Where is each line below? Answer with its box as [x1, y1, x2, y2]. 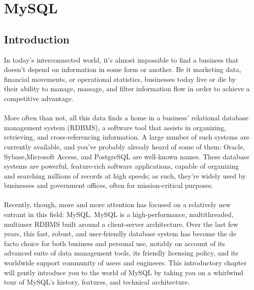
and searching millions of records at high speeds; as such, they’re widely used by [4, 170, 246, 181]
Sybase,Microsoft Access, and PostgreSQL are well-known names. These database [4, 151, 250, 161]
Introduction [4, 31, 70, 46]
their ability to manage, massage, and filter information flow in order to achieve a [4, 83, 250, 94]
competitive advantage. [4, 93, 74, 103]
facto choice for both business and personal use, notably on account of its [4, 238, 225, 248]
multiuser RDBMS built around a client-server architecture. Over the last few [4, 218, 238, 229]
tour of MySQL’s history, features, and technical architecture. [4, 277, 190, 287]
